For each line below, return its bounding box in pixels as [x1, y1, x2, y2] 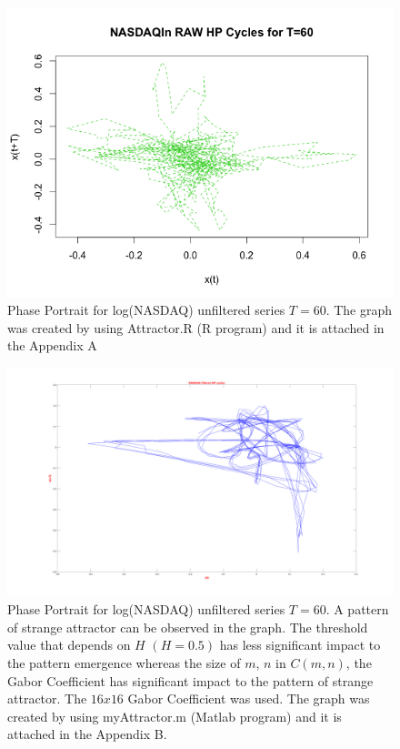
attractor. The [7, 689, 87, 708]
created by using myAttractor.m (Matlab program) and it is [7, 706, 342, 725]
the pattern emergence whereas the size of [7, 653, 241, 672]
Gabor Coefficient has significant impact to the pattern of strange [7, 671, 374, 690]
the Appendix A [7, 336, 97, 355]
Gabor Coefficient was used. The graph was [127, 689, 370, 708]
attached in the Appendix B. [7, 724, 167, 744]
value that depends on [7, 635, 131, 654]
